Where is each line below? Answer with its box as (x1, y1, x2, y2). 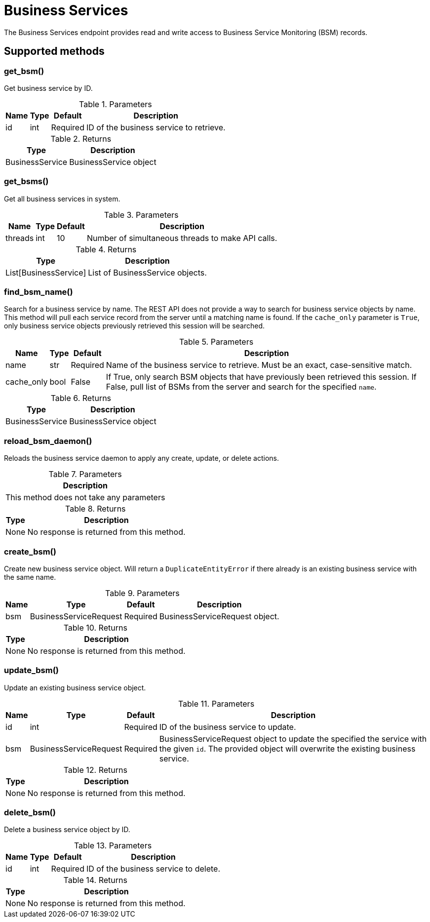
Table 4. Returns (76, 244, 137, 254)
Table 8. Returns (65, 504, 126, 514)
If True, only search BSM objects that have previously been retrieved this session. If (106, 372, 417, 382)
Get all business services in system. (4, 194, 120, 203)
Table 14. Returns (63, 875, 127, 885)
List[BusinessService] (5, 267, 86, 278)
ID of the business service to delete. (86, 864, 220, 874)
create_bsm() (4, 546, 56, 557)
